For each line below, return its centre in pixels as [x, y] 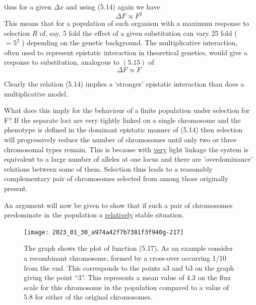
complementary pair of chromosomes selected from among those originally [116, 178]
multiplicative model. [36, 93]
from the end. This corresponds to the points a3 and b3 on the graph [129, 267]
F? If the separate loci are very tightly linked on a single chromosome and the [122, 120]
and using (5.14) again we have [113, 6]
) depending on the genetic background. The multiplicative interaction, [130, 43]
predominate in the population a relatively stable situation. [94, 215]
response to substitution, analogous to [62, 62]
